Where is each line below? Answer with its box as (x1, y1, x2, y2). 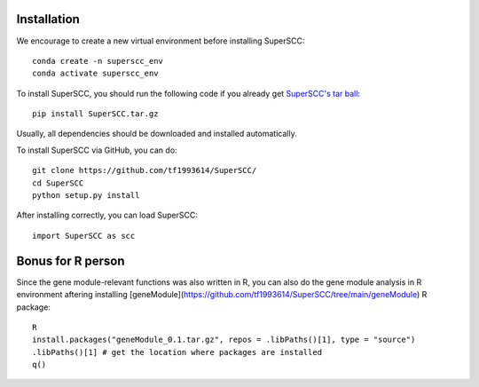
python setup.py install (32, 191, 140, 201)
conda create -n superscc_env (32, 56, 164, 66)
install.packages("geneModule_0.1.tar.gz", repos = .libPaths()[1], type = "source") (32, 335, 416, 345)
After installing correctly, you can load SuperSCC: (16, 209, 199, 221)
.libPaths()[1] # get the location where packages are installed (32, 347, 323, 357)
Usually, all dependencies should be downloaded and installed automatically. (16, 129, 297, 139)
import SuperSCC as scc (32, 231, 136, 241)
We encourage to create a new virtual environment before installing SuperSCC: (16, 36, 305, 46)
